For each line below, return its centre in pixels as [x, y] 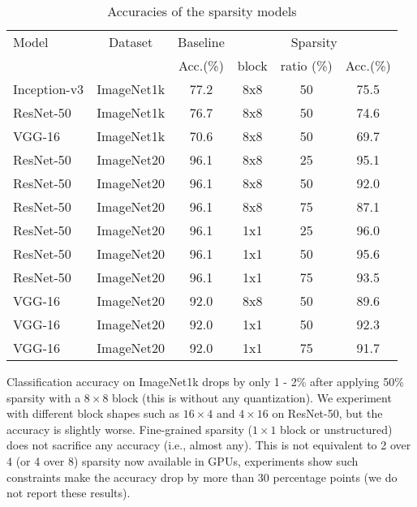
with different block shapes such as [93, 413]
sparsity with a [44, 397]
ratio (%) [306, 65]
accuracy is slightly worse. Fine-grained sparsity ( [129, 429]
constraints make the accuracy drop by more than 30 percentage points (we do [202, 477]
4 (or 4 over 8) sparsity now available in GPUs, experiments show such [183, 460]
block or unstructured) [336, 429]
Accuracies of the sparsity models [202, 11]
